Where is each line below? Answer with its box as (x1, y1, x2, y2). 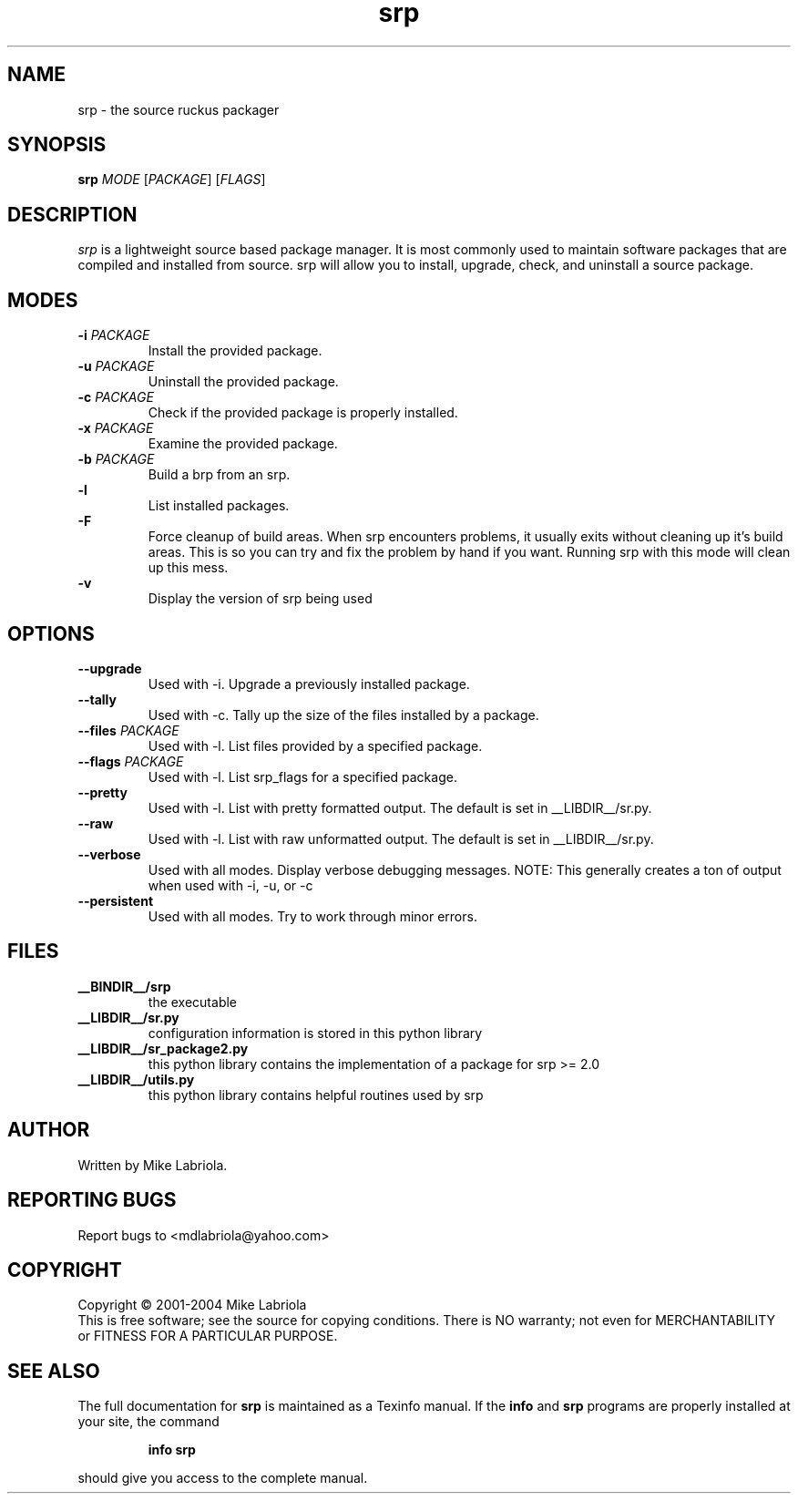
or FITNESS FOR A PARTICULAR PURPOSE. (77, 1328, 338, 1344)
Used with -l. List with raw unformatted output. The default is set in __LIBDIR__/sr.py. (148, 830, 654, 847)
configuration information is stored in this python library (148, 1024, 483, 1041)
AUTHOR (7, 1118, 90, 1142)
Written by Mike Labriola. (77, 1157, 228, 1173)
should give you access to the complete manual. (77, 1470, 368, 1486)
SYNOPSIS (7, 133, 107, 157)
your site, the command (77, 1414, 220, 1430)
